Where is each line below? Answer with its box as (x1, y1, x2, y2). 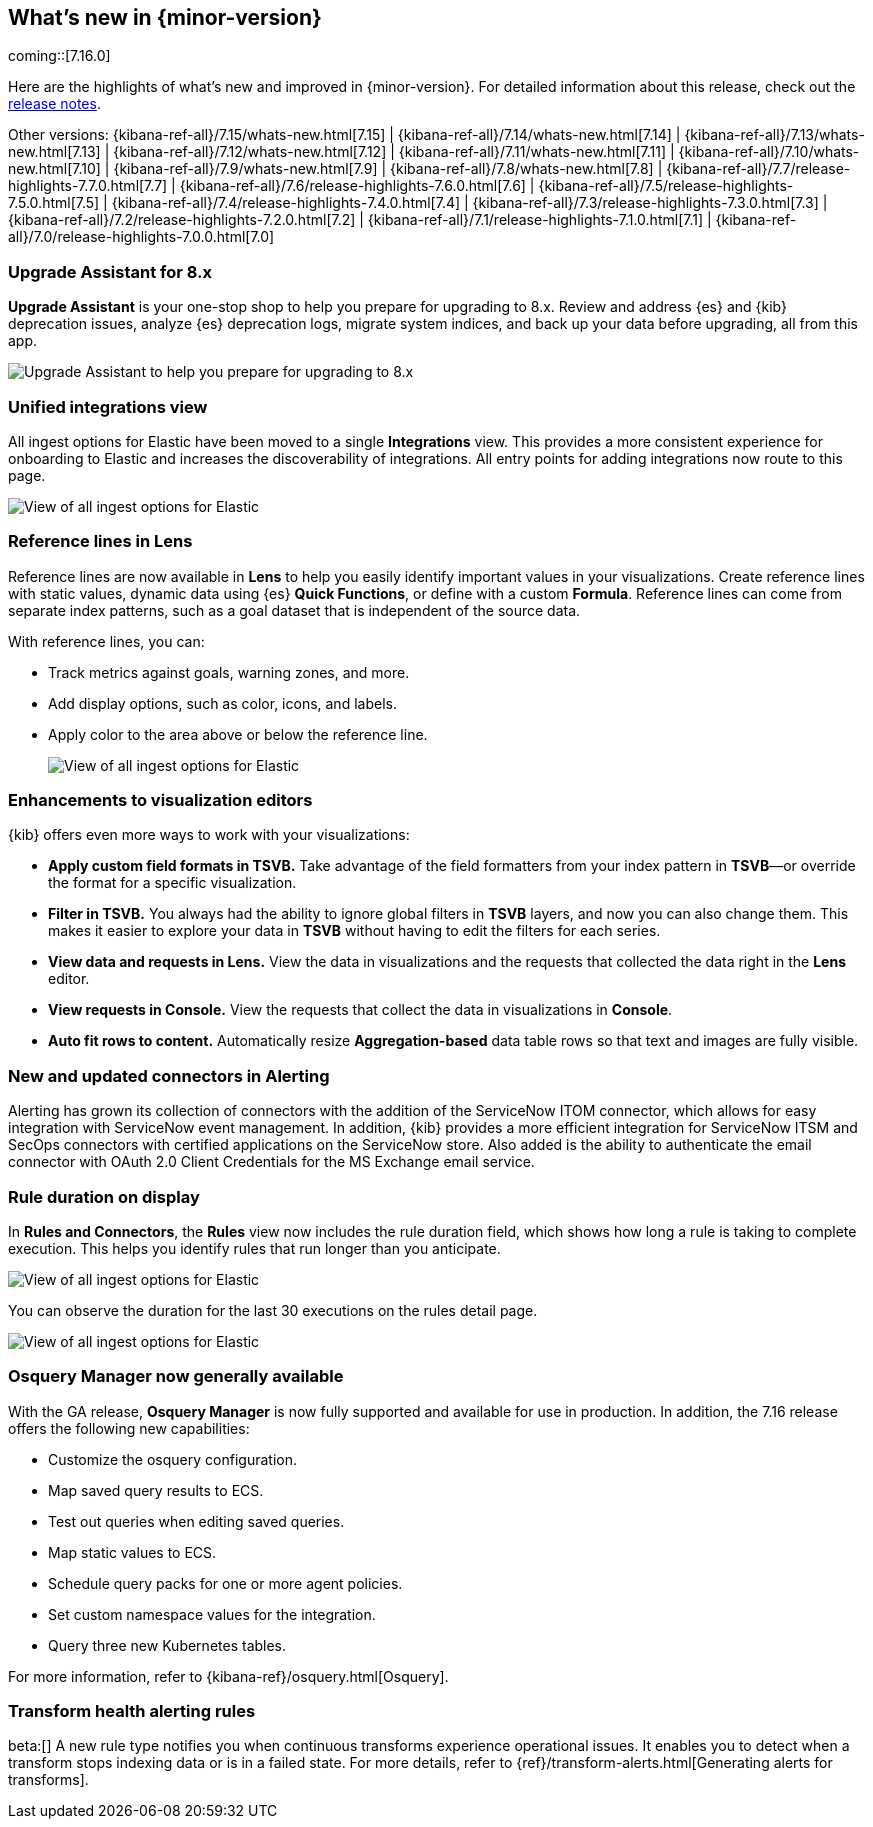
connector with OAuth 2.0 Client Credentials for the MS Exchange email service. (8, 1153, 535, 1171)
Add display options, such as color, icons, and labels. (48, 694, 397, 712)
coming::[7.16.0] (8, 47, 111, 65)
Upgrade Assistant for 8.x (8, 261, 213, 282)
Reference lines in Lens (8, 531, 193, 552)
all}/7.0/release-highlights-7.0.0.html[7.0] (8, 228, 275, 246)
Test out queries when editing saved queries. (48, 1512, 345, 1530)
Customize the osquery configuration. (48, 1450, 297, 1468)
